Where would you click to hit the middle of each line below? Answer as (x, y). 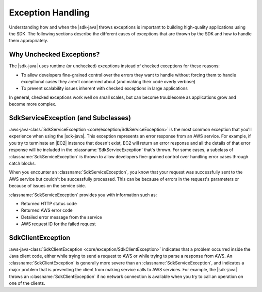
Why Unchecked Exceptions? (54, 54)
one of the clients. (27, 283)
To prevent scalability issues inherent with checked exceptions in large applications (104, 88)
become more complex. (33, 104)
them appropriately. (29, 41)
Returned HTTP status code (49, 204)
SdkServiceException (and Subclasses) (70, 118)
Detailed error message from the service (62, 217)
